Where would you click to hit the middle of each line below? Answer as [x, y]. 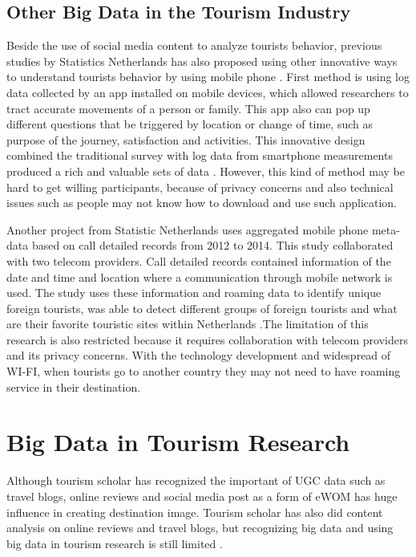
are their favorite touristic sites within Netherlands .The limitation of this [188, 324]
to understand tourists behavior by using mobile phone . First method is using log [208, 77]
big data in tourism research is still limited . [115, 543]
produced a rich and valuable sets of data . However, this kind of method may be [206, 171]
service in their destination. [74, 386]
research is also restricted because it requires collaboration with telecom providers [207, 339]
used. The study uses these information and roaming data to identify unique [194, 293]
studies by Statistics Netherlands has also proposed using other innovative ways [202, 61]
